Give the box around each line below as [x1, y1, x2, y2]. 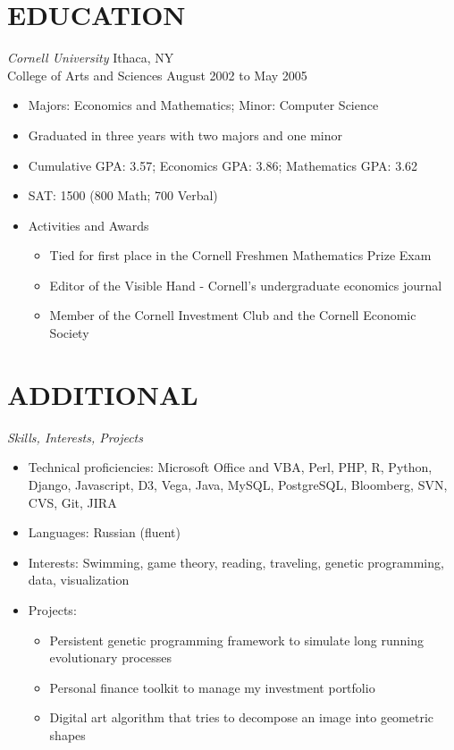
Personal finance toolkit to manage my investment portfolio [49, 678, 375, 696]
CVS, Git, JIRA [28, 493, 117, 511]
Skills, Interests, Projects [7, 427, 143, 446]
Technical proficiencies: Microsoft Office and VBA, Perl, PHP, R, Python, [28, 458, 433, 476]
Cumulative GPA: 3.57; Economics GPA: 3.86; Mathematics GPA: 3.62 [28, 156, 418, 174]
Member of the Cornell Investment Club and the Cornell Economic [49, 306, 416, 324]
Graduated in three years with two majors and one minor [28, 125, 343, 144]
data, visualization [28, 570, 130, 589]
